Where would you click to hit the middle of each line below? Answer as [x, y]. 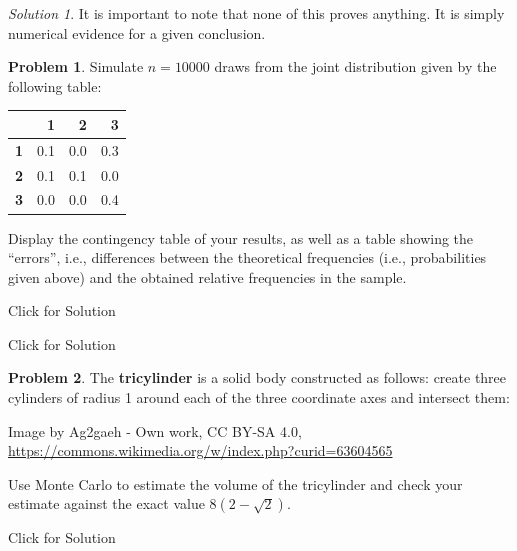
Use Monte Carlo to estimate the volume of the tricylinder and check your [235, 483]
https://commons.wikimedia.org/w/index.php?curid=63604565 [200, 450]
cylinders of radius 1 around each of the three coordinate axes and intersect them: [259, 397]
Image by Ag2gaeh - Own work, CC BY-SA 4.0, [155, 430]
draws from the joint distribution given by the [355, 66]
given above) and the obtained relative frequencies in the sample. [207, 276]
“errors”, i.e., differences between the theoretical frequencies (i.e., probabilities [247, 257]
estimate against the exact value [106, 503]
